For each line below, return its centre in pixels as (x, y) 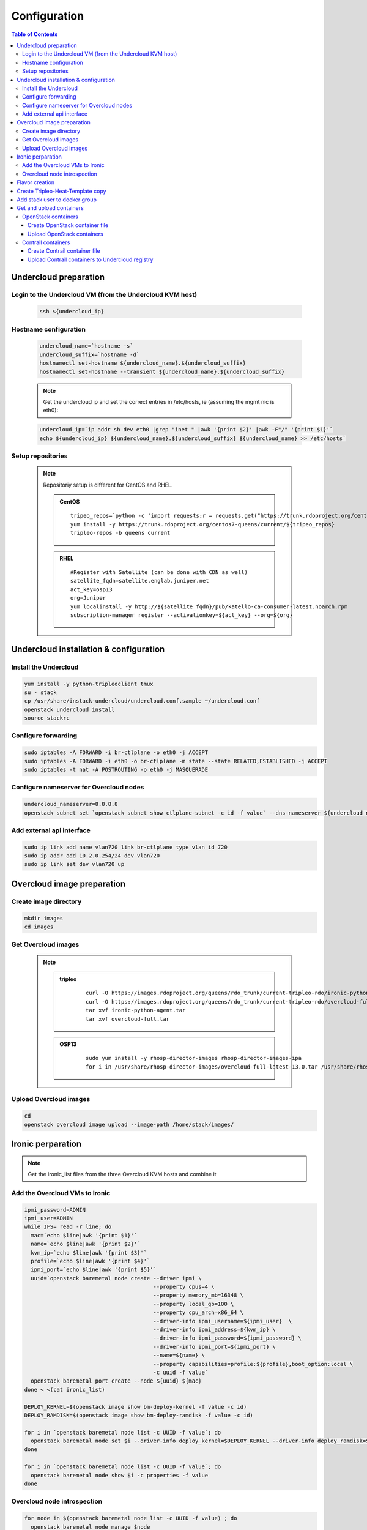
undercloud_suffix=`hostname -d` (90, 354)
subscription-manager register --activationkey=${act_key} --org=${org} (182, 615)
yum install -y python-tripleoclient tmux (89, 684)
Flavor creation (36, 182)
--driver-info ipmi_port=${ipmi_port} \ (215, 1347)
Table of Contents (35, 34)
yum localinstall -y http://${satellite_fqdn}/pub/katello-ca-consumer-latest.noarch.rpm (209, 606)
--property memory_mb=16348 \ (198, 1295)
